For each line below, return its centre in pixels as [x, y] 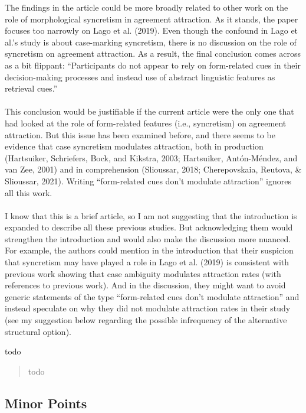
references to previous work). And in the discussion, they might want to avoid [145, 285]
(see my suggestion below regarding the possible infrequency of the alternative [146, 320]
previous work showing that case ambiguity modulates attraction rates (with [143, 273]
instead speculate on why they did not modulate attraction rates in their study [148, 308]
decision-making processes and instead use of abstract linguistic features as [140, 77]
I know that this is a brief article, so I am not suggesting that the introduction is [151, 215]
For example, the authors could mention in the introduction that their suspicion [149, 250]
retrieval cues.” [31, 88]
